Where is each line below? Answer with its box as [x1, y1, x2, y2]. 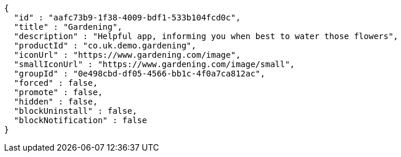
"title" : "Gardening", [13, 22, 123, 32]
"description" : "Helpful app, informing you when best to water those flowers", [13, 32, 399, 41]
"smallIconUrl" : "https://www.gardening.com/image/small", [13, 60, 295, 69]
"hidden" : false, [13, 97, 98, 106]
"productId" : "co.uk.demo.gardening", [13, 41, 196, 50]
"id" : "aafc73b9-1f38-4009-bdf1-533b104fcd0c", [13, 13, 241, 22]
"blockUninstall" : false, [13, 106, 137, 116]
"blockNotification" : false [13, 116, 147, 125]
